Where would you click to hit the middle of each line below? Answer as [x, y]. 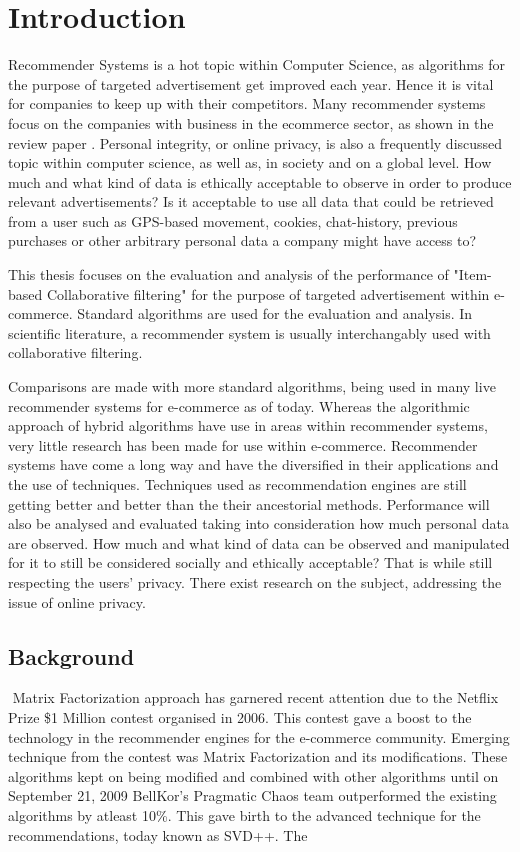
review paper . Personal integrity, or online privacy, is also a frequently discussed [255, 142]
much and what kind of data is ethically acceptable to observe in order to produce [260, 181]
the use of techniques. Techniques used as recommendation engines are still [237, 484]
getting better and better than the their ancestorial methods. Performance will [249, 503]
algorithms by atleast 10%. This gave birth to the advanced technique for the [244, 814]
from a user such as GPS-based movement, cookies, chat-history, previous [233, 220]
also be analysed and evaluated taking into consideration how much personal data [258, 523]
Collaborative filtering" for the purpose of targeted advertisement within [268, 293]
